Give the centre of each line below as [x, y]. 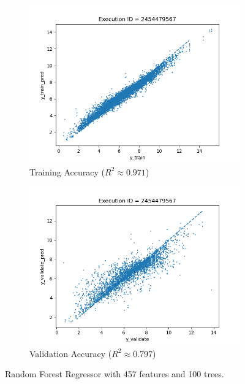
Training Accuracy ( [67, 171]
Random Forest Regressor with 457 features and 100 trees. [115, 374]
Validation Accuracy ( [71, 353]
